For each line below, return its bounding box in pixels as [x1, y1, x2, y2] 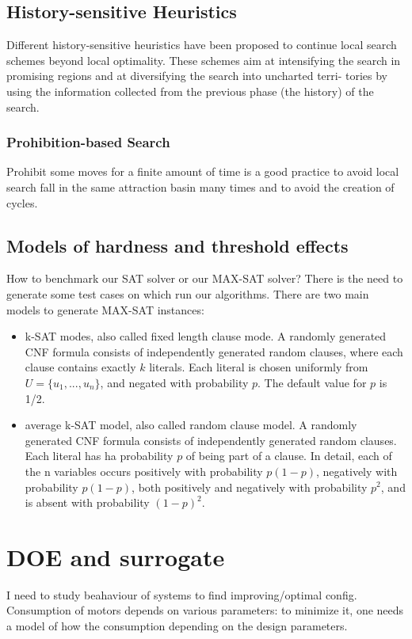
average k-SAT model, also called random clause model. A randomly [25, 416, 357, 433]
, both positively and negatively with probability [132, 478, 368, 495]
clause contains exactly [25, 359, 136, 375]
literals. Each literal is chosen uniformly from [149, 359, 368, 375]
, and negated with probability [100, 374, 249, 390]
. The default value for [257, 374, 367, 390]
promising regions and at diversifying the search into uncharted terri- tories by [6, 67, 387, 84]
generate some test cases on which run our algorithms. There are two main [6, 285, 369, 302]
